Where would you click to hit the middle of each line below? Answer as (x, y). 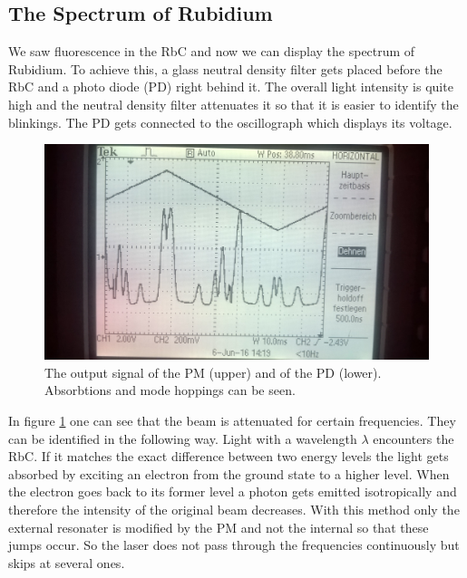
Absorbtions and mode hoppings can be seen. (170, 390)
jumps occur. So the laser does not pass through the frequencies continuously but (234, 545)
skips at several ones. (67, 562)
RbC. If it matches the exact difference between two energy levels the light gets (229, 456)
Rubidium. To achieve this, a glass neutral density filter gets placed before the (225, 68)
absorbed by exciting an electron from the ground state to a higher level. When (229, 473)
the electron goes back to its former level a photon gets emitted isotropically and (233, 491)
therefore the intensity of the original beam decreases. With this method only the (234, 509)
